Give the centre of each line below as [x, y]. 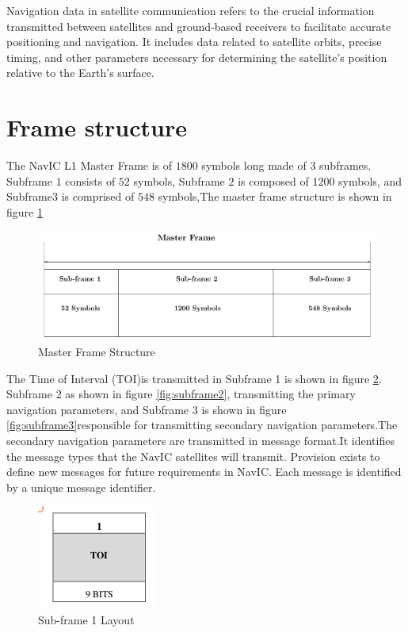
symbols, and [370, 180]
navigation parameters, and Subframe [98, 409]
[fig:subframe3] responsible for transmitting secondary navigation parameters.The [202, 425]
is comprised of [98, 196]
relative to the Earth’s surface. [80, 73]
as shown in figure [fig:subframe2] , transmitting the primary [210, 394]
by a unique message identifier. [81, 487]
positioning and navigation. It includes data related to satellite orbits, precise [194, 42]
